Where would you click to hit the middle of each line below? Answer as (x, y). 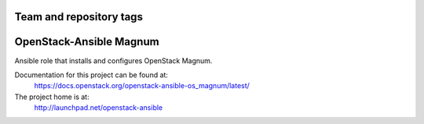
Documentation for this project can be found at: (91, 75)
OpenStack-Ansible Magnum (87, 42)
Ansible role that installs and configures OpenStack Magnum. (113, 60)
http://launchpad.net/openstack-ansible (99, 108)
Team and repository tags (79, 17)
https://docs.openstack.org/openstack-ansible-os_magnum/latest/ (142, 86)
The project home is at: (52, 97)
